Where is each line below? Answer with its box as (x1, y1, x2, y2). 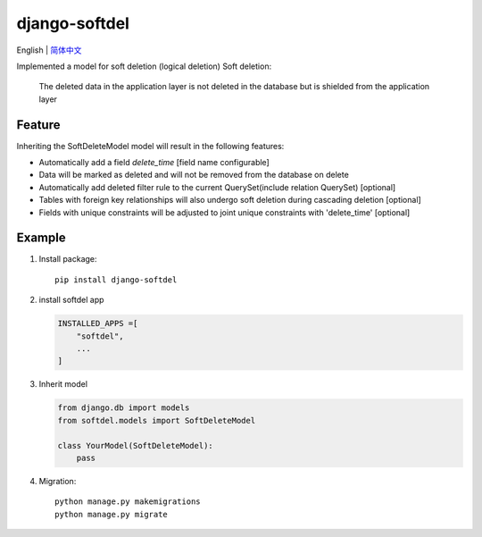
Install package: (38, 254, 97, 264)
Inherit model (38, 379, 88, 390)
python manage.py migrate (54, 509, 169, 519)
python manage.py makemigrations (54, 497, 201, 507)
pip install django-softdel (54, 274, 178, 285)
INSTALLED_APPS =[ (57, 318, 138, 329)
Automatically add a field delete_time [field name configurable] (38, 157, 270, 168)
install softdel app (38, 295, 104, 306)
